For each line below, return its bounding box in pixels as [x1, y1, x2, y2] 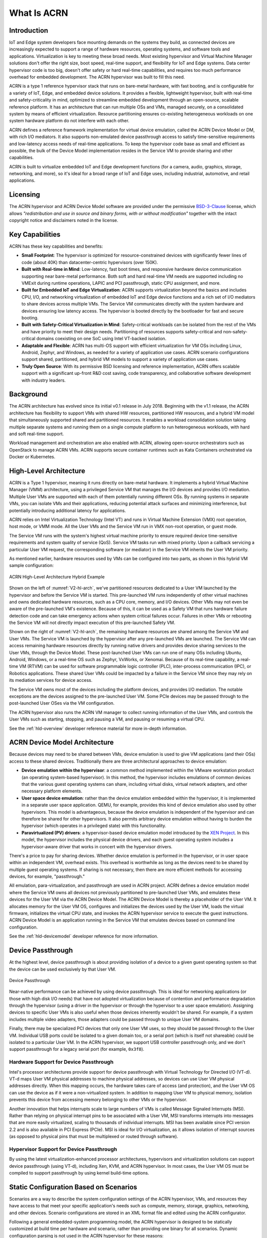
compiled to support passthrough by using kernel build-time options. [9, 1170, 149, 1176]
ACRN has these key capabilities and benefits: [9, 243, 103, 250]
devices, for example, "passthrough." [9, 874, 85, 879]
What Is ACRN [9, 7, 68, 18]
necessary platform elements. [21, 788, 83, 794]
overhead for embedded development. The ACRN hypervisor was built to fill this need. [9, 74, 185, 80]
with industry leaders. [21, 377, 66, 383]
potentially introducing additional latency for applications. [9, 508, 126, 514]
